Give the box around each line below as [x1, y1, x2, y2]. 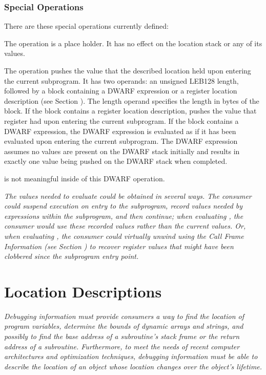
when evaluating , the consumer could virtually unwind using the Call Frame [4, 230, 244, 241]
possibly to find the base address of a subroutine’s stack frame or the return [4, 331, 240, 341]
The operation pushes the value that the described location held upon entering [4, 65, 251, 76]
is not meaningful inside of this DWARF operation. [4, 173, 165, 183]
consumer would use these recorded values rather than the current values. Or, [4, 220, 246, 231]
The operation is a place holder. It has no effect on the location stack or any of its [4, 38, 262, 48]
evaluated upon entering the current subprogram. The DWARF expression [4, 136, 238, 146]
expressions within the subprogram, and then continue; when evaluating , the [4, 210, 243, 221]
